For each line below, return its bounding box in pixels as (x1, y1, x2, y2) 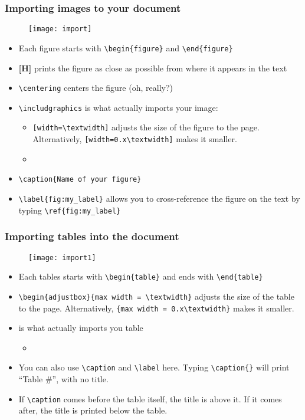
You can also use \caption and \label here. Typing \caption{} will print (18, 361, 290, 373)
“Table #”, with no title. (18, 373, 109, 385)
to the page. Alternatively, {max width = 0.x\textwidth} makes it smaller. (18, 301, 294, 314)
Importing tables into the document (5, 229, 179, 244)
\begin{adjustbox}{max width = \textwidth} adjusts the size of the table (18, 290, 294, 302)
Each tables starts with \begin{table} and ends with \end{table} (18, 270, 263, 283)
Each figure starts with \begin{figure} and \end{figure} (18, 41, 233, 54)
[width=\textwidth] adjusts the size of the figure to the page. (32, 121, 260, 133)
